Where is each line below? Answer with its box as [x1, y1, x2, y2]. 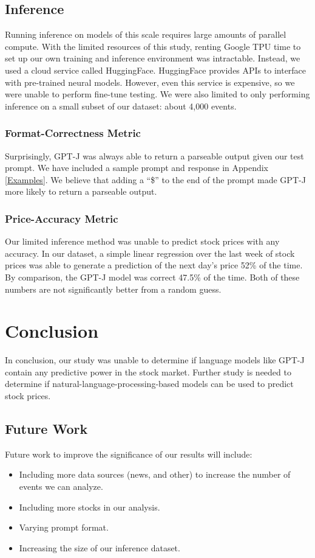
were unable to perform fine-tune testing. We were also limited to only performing [5, 88, 310, 100]
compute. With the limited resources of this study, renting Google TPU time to [5, 40, 301, 52]
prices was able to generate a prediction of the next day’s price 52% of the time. [5, 259, 303, 271]
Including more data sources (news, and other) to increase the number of [19, 468, 291, 481]
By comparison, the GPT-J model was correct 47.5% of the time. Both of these [5, 270, 300, 283]
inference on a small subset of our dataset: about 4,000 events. [5, 99, 237, 112]
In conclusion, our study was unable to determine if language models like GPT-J [5, 354, 305, 366]
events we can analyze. [19, 480, 103, 493]
